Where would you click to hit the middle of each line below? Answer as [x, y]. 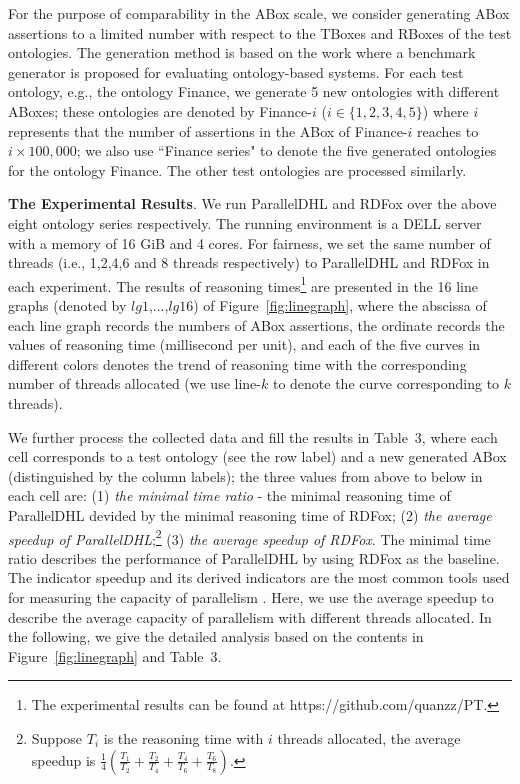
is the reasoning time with [183, 737]
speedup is [63, 759]
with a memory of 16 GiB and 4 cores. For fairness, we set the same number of [249, 242]
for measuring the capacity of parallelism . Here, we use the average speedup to [251, 596]
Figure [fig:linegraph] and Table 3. [115, 655]
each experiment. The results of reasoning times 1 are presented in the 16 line [243, 284]
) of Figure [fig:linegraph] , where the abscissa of [340, 304]
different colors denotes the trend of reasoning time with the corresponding [237, 363]
